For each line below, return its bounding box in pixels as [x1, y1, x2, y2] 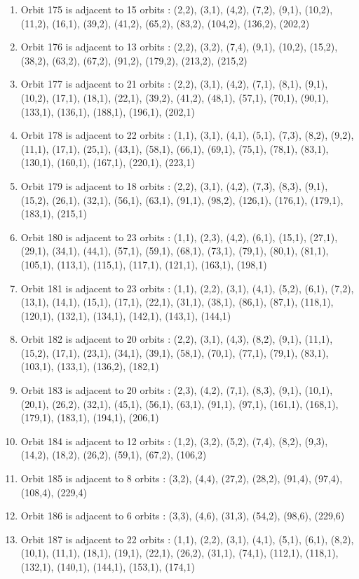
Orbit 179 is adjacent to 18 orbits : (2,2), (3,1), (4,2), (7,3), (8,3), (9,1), [20, 178, 328, 193]
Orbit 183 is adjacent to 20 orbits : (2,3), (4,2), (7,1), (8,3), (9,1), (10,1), [20, 383, 333, 397]
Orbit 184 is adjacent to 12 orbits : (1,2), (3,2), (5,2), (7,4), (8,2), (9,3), [20, 433, 328, 448]
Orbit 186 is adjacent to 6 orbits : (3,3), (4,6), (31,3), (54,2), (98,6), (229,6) [20, 508, 345, 523]
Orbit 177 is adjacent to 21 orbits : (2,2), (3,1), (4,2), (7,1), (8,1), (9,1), [20, 76, 328, 91]
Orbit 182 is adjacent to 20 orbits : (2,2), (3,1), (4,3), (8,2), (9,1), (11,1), [20, 332, 333, 346]
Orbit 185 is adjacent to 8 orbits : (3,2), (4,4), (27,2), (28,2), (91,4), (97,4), [20, 471, 343, 486]
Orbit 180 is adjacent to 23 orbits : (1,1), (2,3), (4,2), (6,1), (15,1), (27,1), [20, 229, 338, 244]
